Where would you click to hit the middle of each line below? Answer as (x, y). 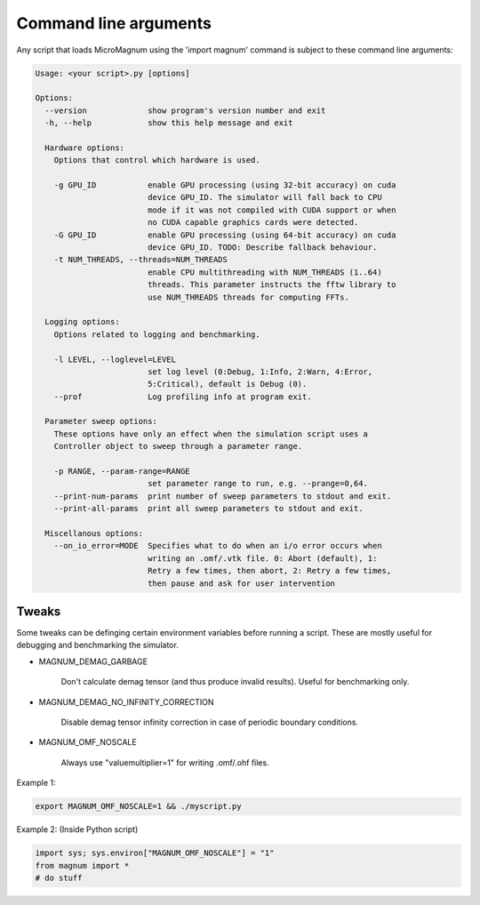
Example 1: (36, 783)
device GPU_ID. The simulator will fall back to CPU (264, 197)
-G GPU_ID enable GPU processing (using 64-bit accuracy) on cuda (225, 235)
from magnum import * (82, 865)
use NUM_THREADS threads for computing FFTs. (248, 297)
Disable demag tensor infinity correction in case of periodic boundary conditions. (210, 722)
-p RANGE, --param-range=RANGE (122, 472)
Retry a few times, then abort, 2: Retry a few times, (269, 571)
